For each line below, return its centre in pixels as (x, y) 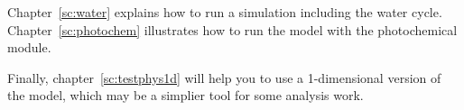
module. (29, 47)
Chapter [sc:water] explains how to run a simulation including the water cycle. (225, 12)
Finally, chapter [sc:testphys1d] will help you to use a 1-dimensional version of (224, 77)
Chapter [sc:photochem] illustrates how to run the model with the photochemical (232, 29)
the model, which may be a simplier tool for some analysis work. (186, 95)
